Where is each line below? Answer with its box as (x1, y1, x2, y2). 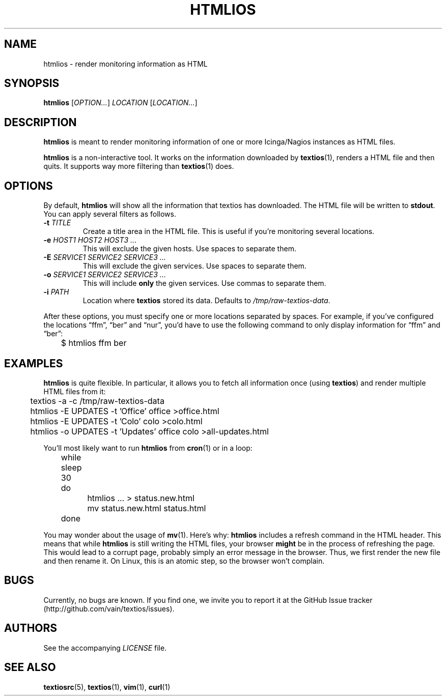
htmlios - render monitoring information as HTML (43, 59, 208, 68)
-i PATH (43, 287, 69, 297)
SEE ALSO (4, 661, 56, 674)
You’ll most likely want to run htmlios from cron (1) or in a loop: (43, 443, 253, 452)
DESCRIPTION (4, 115, 77, 129)
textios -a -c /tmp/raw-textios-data (30, 395, 164, 406)
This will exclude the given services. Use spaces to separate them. (82, 261, 306, 271)
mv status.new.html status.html (87, 503, 206, 513)
